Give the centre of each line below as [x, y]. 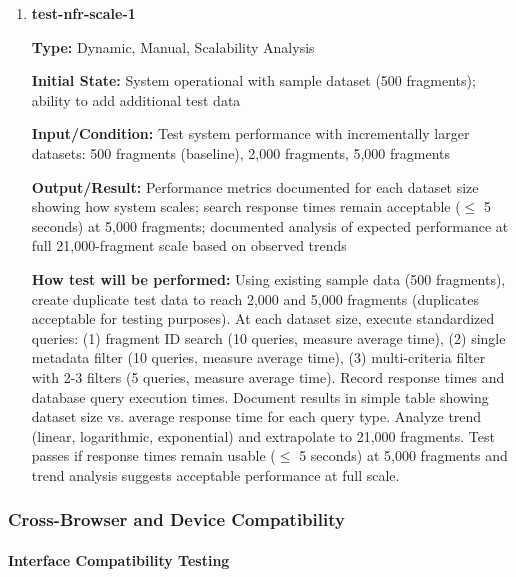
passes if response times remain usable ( [153, 455]
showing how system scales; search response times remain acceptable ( [246, 206]
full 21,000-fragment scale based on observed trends [189, 245]
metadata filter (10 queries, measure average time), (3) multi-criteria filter [258, 357]
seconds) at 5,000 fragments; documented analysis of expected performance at [270, 225]
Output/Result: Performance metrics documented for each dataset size [255, 186]
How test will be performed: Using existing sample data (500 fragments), [268, 278]
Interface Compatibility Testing [119, 559]
